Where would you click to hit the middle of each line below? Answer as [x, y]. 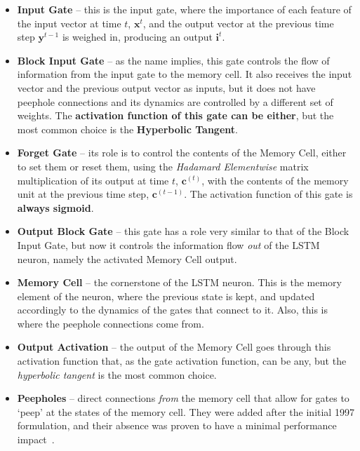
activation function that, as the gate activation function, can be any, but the [182, 361]
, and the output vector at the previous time [238, 23]
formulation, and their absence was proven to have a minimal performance [177, 425]
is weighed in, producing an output [137, 37]
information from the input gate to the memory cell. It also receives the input [185, 74]
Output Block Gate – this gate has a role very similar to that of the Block [183, 231]
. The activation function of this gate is [268, 194]
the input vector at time [69, 23]
